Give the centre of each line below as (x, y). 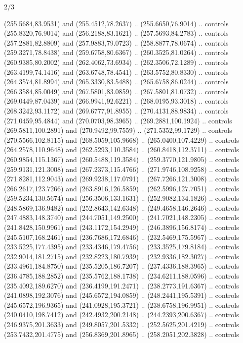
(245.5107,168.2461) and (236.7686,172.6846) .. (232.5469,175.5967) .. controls (121, 237)
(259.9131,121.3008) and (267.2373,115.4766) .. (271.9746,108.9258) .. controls (121, 169)
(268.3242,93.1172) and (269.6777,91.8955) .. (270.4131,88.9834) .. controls (116, 110)
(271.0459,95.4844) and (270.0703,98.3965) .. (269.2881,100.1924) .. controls (118, 120)
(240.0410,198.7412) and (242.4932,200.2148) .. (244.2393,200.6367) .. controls (121, 314)
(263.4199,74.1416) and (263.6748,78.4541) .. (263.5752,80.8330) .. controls (116, 72)
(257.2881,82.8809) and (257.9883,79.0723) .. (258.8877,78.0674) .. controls (116, 42)
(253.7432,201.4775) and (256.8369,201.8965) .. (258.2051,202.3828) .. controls (121, 334)
